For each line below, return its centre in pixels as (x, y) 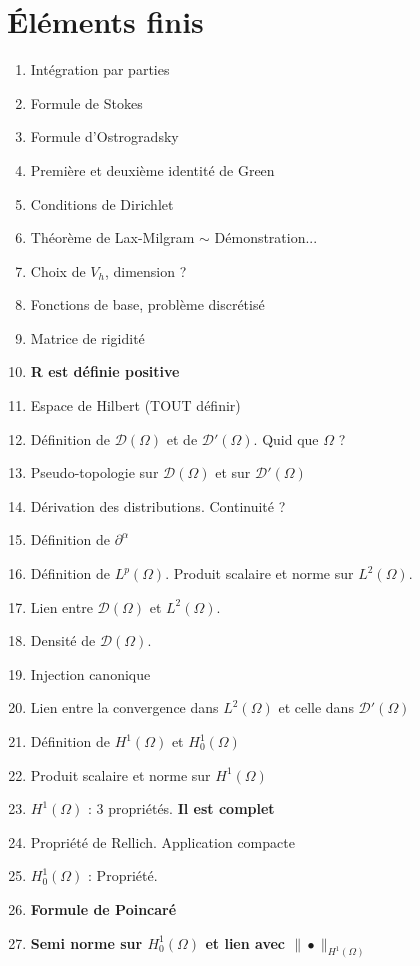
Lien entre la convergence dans (124, 707)
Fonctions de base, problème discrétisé (147, 304)
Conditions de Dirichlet (102, 203)
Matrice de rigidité (87, 337)
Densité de (63, 640)
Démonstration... (266, 237)
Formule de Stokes (86, 102)
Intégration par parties (100, 69)
